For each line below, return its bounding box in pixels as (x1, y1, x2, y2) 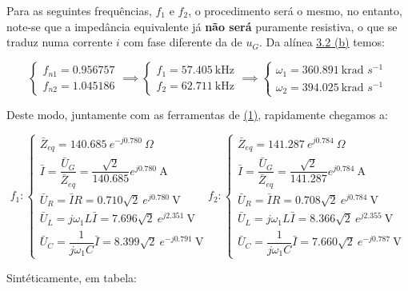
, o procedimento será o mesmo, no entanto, (188, 2, 402, 18)
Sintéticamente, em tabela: (6, 269, 137, 285)
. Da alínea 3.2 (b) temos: (258, 34, 385, 50)
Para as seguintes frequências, (6, 2, 152, 18)
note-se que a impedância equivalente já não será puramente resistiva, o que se (6, 18, 398, 34)
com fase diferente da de (123, 34, 242, 50)
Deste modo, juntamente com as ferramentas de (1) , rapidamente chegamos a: (6, 106, 388, 123)
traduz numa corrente (6, 34, 113, 50)
